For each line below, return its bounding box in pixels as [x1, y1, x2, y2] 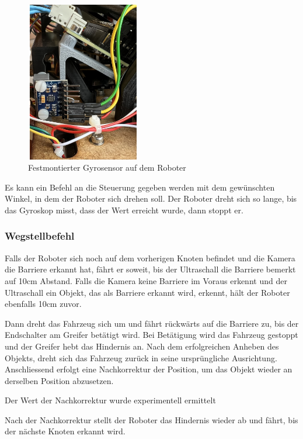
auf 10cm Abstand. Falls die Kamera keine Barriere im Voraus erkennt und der [5, 274, 287, 286]
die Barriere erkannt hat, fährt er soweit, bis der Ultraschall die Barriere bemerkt [5, 263, 296, 275]
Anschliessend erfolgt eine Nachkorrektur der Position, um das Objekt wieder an [5, 363, 292, 375]
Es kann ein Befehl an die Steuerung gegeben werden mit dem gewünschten [5, 181, 275, 193]
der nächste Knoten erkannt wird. [5, 425, 126, 437]
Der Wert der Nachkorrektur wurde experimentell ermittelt [5, 394, 216, 406]
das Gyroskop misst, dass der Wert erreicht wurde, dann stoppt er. [5, 203, 243, 216]
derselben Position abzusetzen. [5, 374, 114, 386]
